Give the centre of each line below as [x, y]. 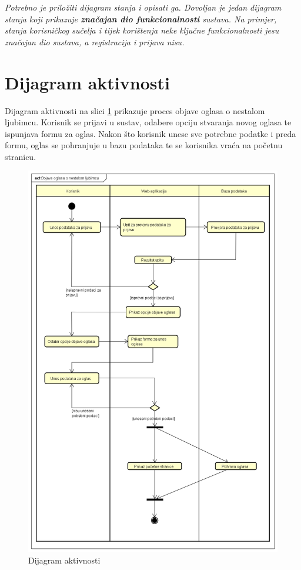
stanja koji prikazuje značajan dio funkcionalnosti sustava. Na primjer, [141, 19]
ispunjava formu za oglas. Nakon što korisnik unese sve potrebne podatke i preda [150, 133]
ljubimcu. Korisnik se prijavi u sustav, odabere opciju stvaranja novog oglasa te [148, 122]
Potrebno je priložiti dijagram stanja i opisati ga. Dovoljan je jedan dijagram [143, 7]
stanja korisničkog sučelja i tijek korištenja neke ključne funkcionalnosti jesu [142, 30]
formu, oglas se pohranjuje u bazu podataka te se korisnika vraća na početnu [144, 145]
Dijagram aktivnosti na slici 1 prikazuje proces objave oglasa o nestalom [135, 110]
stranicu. [21, 156]
